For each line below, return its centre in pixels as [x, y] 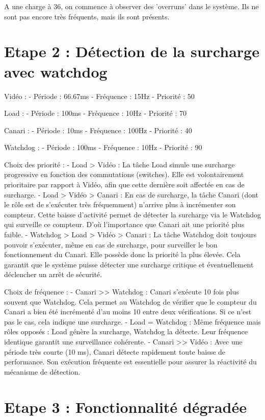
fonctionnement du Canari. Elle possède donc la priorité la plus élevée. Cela [122, 254]
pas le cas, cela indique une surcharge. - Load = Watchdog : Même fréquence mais [132, 321]
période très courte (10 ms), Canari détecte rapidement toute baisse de [115, 351]
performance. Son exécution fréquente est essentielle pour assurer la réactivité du [130, 362]
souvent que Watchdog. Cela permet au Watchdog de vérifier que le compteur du [130, 301]
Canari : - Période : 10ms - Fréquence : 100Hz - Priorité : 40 [98, 130]
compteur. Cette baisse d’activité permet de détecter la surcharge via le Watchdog [132, 214]
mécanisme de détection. [42, 371]
